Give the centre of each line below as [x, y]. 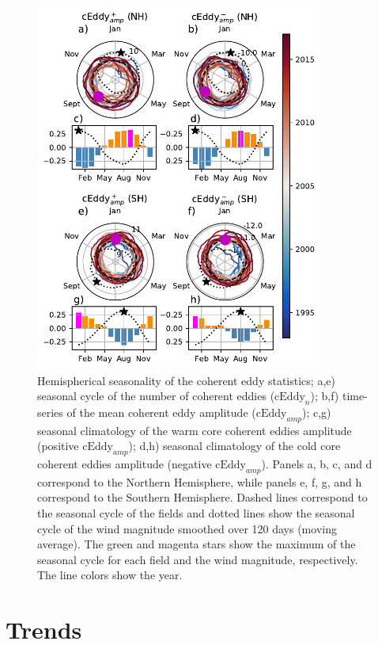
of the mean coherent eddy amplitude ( [161, 412]
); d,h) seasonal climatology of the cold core [234, 446]
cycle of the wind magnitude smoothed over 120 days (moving [187, 528]
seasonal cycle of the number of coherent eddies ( [156, 396]
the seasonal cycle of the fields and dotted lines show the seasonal [196, 513]
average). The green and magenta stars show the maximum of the [197, 544]
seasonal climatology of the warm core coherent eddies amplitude [195, 430]
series [50, 412]
